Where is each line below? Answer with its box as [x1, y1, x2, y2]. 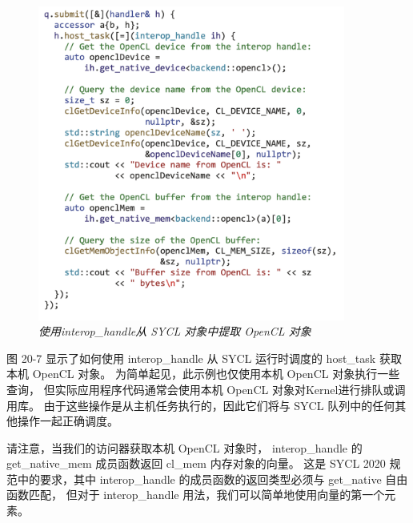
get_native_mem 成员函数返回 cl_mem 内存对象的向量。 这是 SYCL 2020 [6, 455, 386, 472]
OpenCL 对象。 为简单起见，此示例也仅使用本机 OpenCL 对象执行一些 [32, 365, 400, 382]
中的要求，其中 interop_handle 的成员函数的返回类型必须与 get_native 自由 [17, 470, 408, 487]
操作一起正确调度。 [17, 412, 118, 429]
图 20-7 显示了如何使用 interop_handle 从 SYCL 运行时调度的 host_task [6, 349, 376, 366]
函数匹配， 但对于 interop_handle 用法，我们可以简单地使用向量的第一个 [6, 486, 385, 503]
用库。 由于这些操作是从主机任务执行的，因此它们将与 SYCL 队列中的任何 [6, 396, 395, 413]
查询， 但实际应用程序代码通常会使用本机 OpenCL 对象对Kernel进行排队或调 [6, 380, 406, 397]
